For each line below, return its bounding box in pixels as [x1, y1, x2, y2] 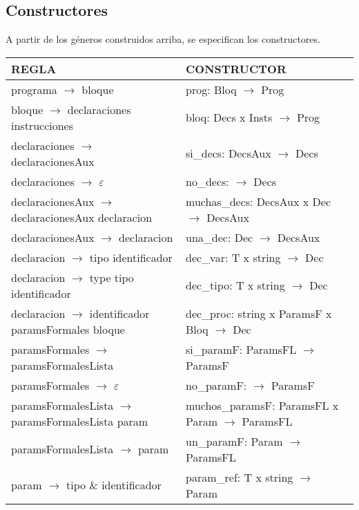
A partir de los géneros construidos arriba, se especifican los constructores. [6, 32, 320, 46]
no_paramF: [186, 377, 247, 393]
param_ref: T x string [186, 469, 293, 485]
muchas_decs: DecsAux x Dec [186, 193, 331, 209]
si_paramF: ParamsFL [186, 341, 297, 357]
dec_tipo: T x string [186, 277, 285, 294]
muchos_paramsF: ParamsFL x [186, 397, 339, 413]
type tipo [89, 269, 134, 285]
